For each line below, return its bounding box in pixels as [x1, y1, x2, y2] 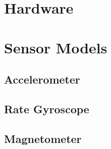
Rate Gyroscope [4, 101, 89, 116]
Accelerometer [4, 71, 80, 87]
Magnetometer [4, 130, 82, 146]
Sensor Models [4, 37, 107, 57]
